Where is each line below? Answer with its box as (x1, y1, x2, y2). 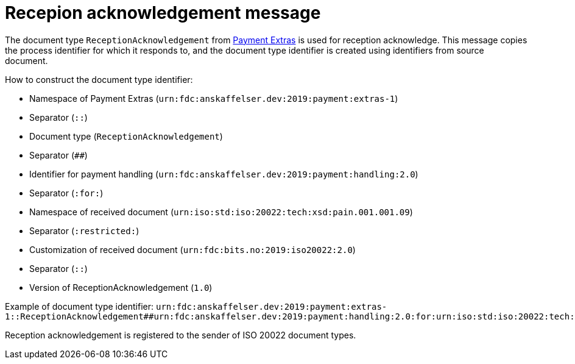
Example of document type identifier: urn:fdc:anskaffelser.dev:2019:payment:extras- (5, 301, 387, 312)
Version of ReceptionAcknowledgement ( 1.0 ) (29, 282, 213, 293)
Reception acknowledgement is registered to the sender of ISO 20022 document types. (5, 329, 356, 340)
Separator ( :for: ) (29, 187, 104, 198)
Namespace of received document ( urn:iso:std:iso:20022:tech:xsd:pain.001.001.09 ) (29, 206, 413, 217)
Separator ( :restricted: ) (29, 225, 139, 236)
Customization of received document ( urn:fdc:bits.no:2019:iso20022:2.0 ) (29, 244, 356, 255)
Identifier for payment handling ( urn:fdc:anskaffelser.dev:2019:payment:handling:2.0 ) (29, 168, 418, 179)
